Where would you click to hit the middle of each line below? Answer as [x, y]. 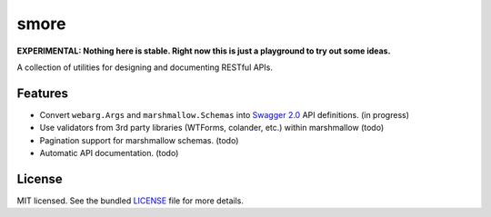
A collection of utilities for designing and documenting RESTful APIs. [145, 67]
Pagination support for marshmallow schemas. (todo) [139, 140]
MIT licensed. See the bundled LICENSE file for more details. [130, 201]
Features [42, 93]
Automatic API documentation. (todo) [109, 153]
